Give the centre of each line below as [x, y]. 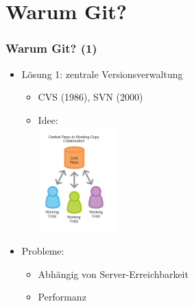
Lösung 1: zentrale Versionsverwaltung [102, 74]
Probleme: [43, 251]
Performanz [62, 297]
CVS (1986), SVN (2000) [90, 97]
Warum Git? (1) [51, 48]
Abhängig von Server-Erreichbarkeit [113, 273]
